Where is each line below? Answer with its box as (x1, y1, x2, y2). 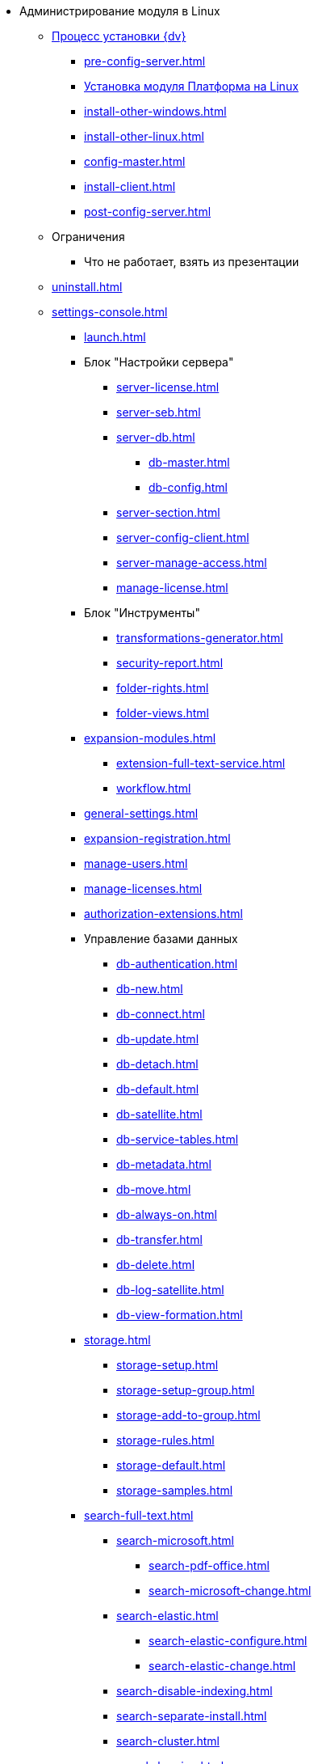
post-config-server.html (84, 205, 211, 218)
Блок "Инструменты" (84, 606, 200, 620)
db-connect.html (116, 1007, 205, 1021)
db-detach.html (116, 1057, 199, 1071)
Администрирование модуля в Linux (19, 4, 220, 18)
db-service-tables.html (116, 1132, 239, 1146)
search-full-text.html (84, 1508, 194, 1522)
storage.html (84, 1333, 151, 1347)
